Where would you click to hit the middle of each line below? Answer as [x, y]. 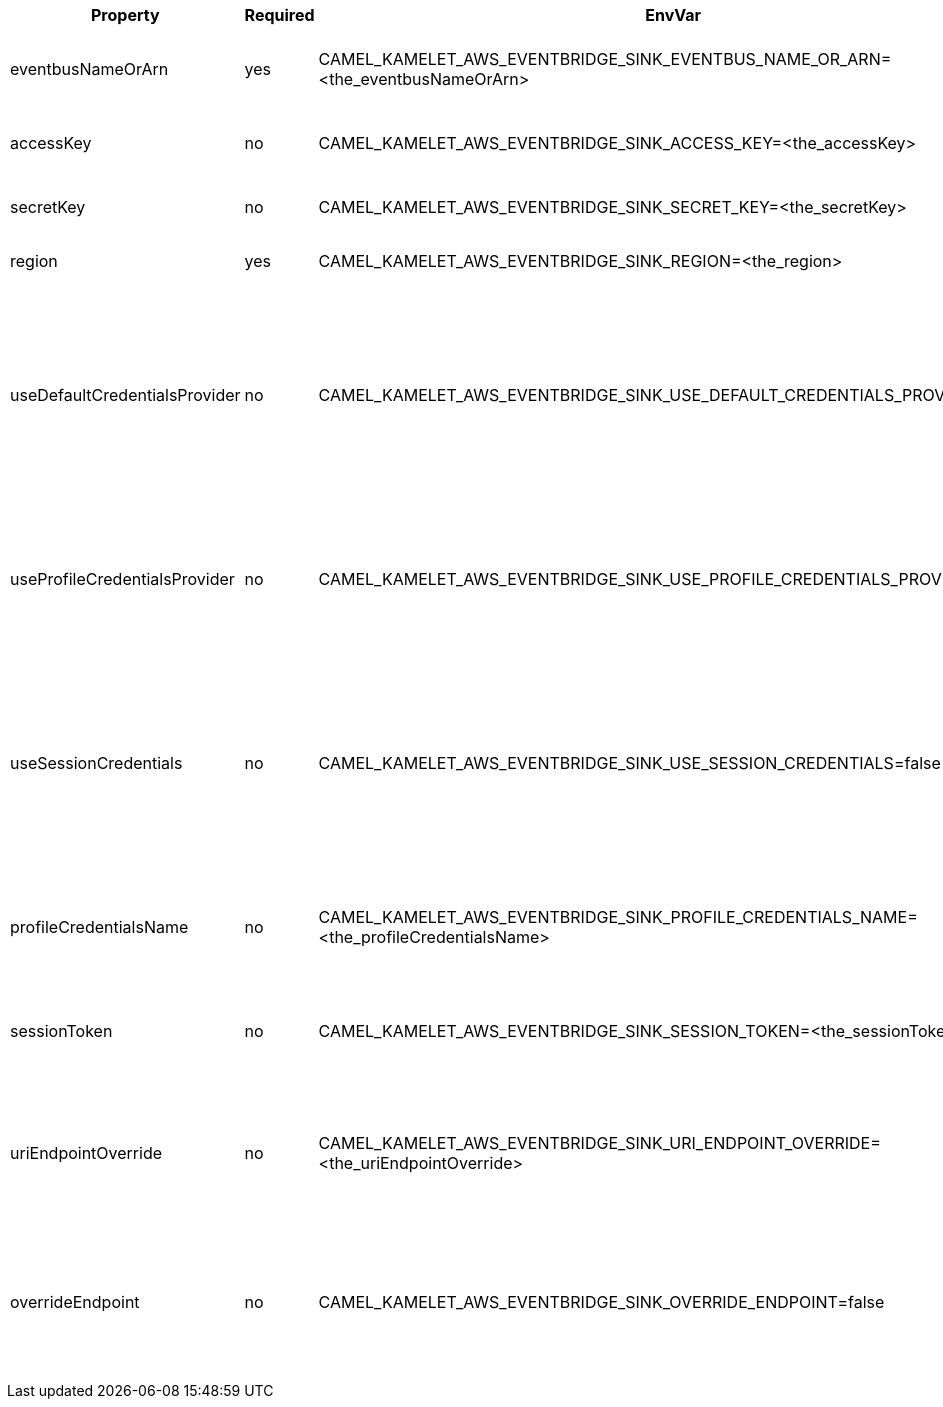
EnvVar [673, 15]
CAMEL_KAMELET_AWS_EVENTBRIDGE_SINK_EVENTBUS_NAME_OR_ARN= [605, 59]
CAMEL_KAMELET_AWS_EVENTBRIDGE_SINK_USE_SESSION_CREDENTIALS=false [629, 763]
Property [125, 15]
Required [279, 15]
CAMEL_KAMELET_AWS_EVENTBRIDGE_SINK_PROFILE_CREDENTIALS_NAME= [618, 917]
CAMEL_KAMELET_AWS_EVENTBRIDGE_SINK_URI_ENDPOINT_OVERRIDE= [599, 1142]
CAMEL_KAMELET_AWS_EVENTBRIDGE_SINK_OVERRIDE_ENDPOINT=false [601, 1301]
